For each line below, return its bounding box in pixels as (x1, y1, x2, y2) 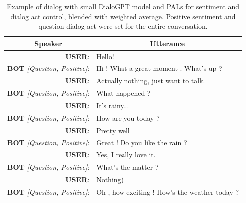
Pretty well (96, 125, 130, 135)
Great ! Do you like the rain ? (96, 137, 187, 147)
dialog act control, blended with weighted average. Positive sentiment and (10, 11, 236, 21)
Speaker (34, 38, 62, 48)
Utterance (150, 38, 185, 48)
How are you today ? (96, 112, 160, 123)
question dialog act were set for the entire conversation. (38, 21, 208, 31)
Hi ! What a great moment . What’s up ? (96, 63, 222, 73)
